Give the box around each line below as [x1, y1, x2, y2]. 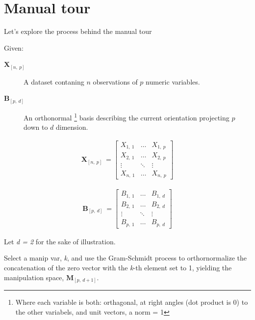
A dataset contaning [24, 76, 84, 87]
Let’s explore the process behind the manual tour [4, 26, 152, 36]
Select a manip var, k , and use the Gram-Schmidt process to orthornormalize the [4, 253, 247, 263]
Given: [4, 42, 24, 53]
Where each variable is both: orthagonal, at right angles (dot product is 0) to [15, 297, 248, 307]
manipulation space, [4, 272, 64, 282]
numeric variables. [146, 76, 200, 87]
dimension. [56, 122, 88, 132]
